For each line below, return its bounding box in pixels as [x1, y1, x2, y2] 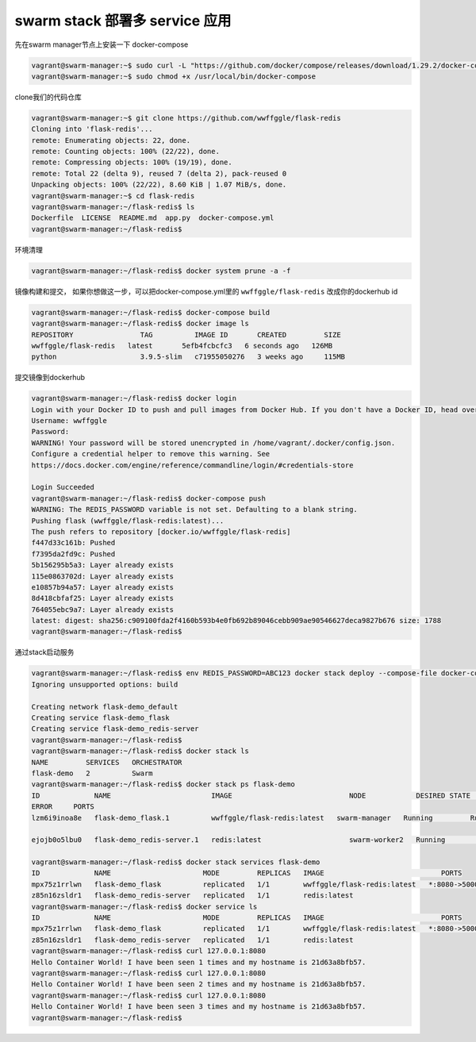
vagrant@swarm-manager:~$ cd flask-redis [31, 191, 195, 200]
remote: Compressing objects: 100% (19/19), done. [31, 158, 233, 167]
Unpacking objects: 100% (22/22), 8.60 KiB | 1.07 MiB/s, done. [31, 180, 287, 190]
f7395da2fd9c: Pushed [31, 549, 116, 559]
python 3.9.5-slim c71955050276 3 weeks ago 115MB [31, 352, 345, 361]
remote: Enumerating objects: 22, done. [31, 136, 190, 144]
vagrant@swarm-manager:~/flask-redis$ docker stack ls [31, 747, 249, 756]
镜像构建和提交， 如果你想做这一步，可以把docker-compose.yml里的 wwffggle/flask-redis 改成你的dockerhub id [14, 286, 398, 296]
